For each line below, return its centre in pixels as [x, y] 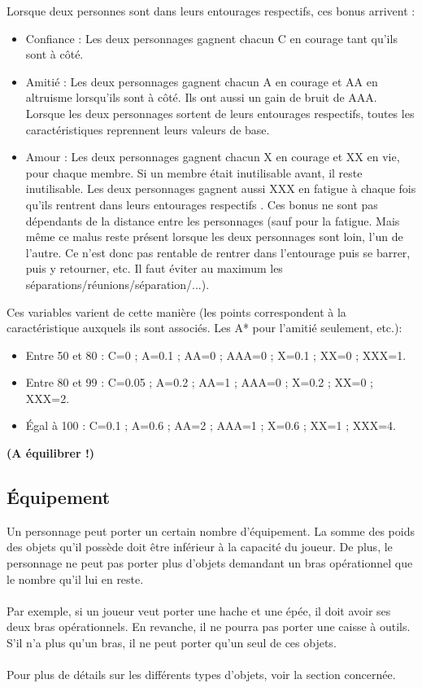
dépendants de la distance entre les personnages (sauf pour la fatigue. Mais [213, 220]
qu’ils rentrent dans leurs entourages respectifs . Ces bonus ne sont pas [202, 204]
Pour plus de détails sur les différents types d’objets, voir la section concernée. [201, 675]
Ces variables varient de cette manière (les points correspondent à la [176, 311]
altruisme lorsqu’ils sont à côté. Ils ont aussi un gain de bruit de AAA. [201, 97]
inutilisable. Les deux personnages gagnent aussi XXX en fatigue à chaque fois [221, 188]
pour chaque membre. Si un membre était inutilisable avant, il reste [194, 172]
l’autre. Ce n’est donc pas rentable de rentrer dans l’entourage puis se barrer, [218, 252]
